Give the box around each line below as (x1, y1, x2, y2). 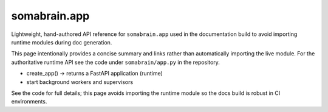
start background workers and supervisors (26, 78, 134, 85)
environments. (11, 98, 47, 105)
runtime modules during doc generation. (11, 38, 112, 46)
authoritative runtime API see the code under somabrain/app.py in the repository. (11, 58, 220, 66)
